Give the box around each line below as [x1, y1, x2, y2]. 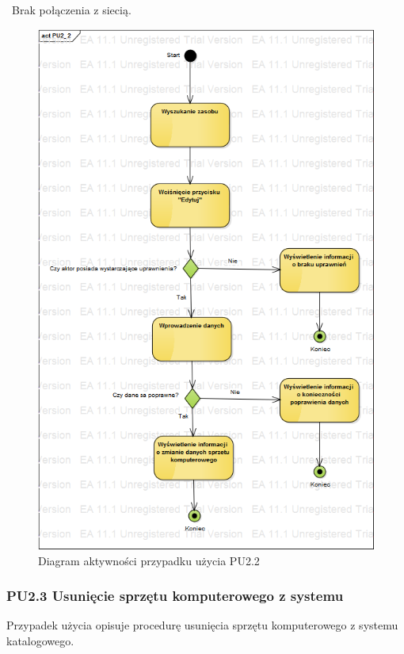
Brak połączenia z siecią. [11, 2, 131, 17]
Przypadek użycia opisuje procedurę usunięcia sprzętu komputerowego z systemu [6, 617, 398, 633]
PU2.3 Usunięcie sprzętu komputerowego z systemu [6, 586, 344, 606]
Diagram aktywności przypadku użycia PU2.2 [38, 552, 260, 568]
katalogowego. [6, 633, 74, 648]
